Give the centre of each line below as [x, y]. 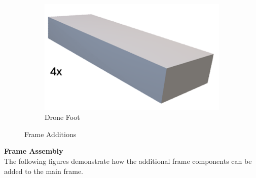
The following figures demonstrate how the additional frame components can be [128, 161]
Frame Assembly [34, 151]
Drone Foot [62, 117]
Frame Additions [50, 134]
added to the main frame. [44, 171]
